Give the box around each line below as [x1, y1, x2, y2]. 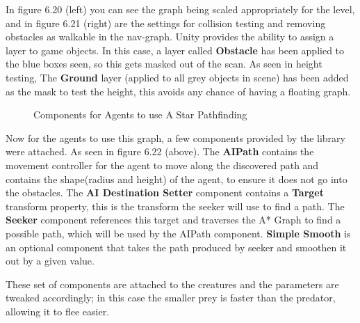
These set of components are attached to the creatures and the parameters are [6, 276, 339, 291]
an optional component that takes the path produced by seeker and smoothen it [6, 239, 347, 254]
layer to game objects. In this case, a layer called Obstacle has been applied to [6, 42, 345, 57]
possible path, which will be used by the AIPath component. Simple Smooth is [6, 226, 351, 240]
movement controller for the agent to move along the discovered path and [6, 157, 319, 172]
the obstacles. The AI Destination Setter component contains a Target [6, 185, 324, 200]
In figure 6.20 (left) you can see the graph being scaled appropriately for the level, [6, 2, 355, 16]
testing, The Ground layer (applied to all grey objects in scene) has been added [6, 70, 349, 84]
